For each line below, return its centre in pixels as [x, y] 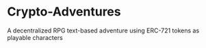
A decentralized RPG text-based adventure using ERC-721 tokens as [103, 30]
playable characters [35, 37]
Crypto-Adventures [64, 12]
